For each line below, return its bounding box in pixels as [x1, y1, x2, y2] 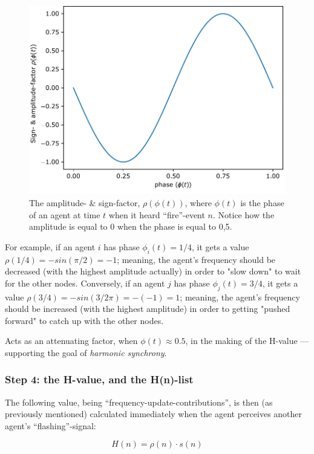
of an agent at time [29, 208, 100, 221]
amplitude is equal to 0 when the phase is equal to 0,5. [29, 220, 232, 233]
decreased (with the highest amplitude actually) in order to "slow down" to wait [5, 265, 301, 277]
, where [185, 196, 212, 209]
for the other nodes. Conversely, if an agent [5, 276, 165, 289]
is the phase [240, 196, 284, 209]
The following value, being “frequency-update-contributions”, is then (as [5, 395, 273, 408]
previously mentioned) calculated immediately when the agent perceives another [5, 407, 303, 420]
